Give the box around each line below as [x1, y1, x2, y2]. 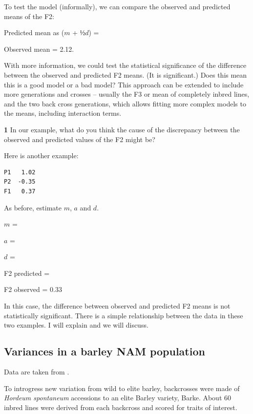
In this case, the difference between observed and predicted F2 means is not [4, 301, 231, 311]
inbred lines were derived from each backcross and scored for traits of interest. [4, 402, 237, 412]
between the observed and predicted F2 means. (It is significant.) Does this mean [4, 69, 247, 80]
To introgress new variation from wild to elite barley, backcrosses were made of [4, 383, 240, 393]
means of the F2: [4, 11, 54, 21]
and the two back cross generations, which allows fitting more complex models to [4, 98, 246, 108]
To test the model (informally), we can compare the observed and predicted [4, 1, 231, 11]
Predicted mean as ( [4, 27, 64, 38]
